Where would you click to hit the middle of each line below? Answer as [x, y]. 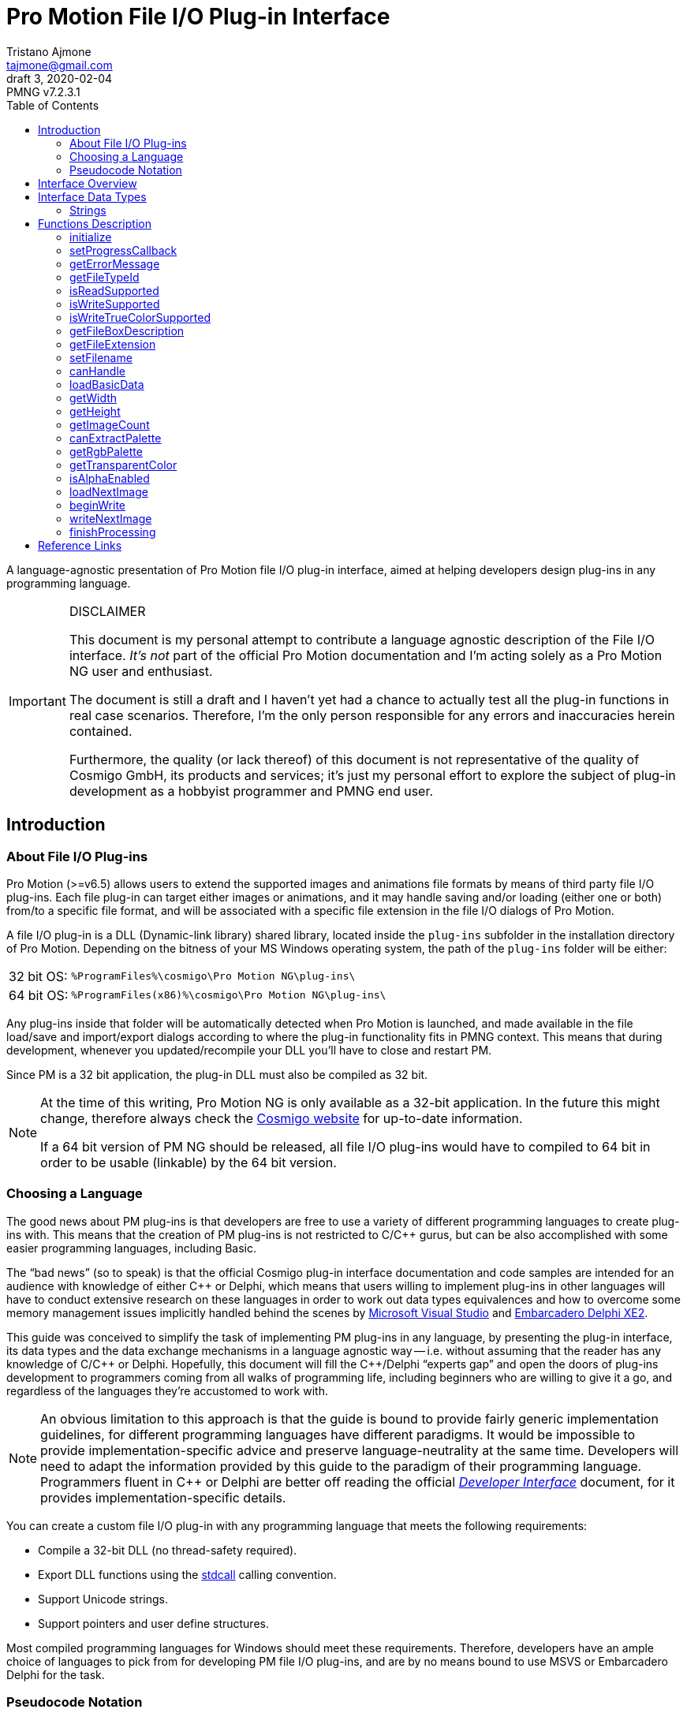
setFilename [101, 357]
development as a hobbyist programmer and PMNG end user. [251, 791]
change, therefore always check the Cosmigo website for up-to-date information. [282, 1118]
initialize [91, 237]
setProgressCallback [123, 250]
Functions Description [95, 223]
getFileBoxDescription [127, 330]
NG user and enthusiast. [141, 671]
